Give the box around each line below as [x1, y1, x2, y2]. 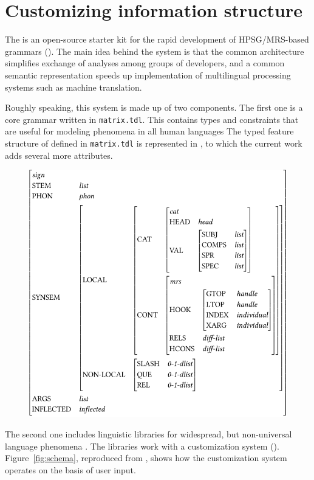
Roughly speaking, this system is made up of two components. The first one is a [5, 101, 303, 114]
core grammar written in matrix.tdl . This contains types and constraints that [5, 113, 299, 125]
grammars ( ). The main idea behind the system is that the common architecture [5, 44, 304, 57]
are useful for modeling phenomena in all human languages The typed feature [5, 125, 294, 137]
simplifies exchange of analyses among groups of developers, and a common [5, 57, 285, 69]
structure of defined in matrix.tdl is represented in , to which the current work [5, 136, 302, 149]
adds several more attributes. [5, 148, 113, 161]
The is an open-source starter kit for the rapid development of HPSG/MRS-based [5, 33, 309, 46]
